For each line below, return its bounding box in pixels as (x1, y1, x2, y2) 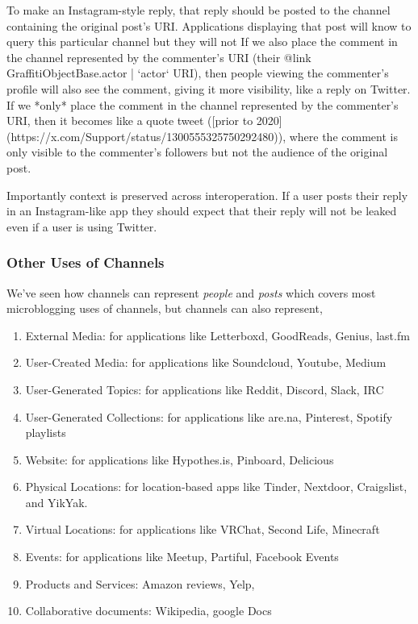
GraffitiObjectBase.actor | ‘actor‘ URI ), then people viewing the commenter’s (6, 64, 389, 81)
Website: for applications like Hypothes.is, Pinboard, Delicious (25, 451, 334, 468)
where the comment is (289, 127, 398, 144)
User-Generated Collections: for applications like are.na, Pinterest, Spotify (25, 408, 393, 425)
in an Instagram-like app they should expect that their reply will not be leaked (6, 202, 397, 219)
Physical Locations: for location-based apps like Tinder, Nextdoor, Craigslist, (25, 478, 408, 495)
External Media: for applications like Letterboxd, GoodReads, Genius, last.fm (25, 327, 410, 343)
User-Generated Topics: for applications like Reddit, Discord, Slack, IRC (25, 381, 384, 397)
